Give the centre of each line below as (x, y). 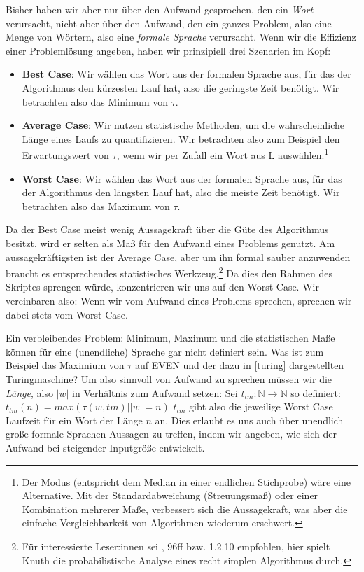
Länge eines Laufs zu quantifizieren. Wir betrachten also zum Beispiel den (181, 138)
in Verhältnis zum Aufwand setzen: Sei (155, 392)
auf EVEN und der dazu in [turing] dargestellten (239, 365)
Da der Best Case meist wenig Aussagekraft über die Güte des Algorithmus (167, 229)
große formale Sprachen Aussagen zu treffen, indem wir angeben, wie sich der (171, 434)
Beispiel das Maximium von (65, 365)
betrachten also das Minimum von (95, 101)
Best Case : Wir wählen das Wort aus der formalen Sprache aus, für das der (187, 74)
